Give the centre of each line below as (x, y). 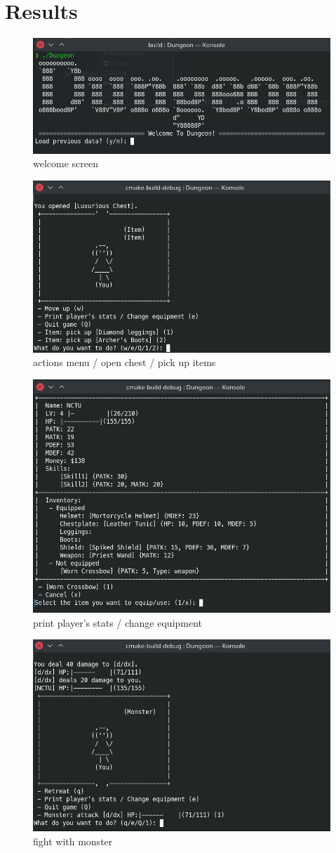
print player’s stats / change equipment (118, 622)
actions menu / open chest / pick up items (125, 362)
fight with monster (73, 841)
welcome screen (66, 163)
